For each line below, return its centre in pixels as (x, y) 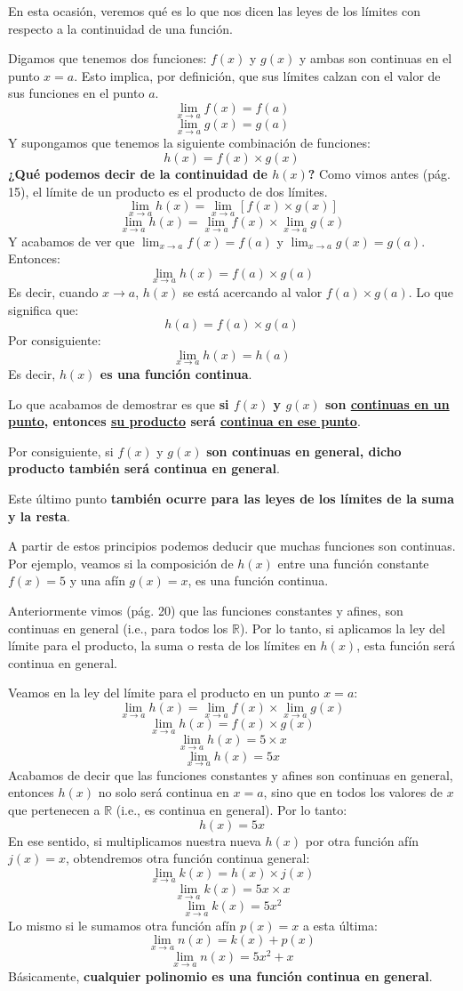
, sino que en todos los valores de (353, 792)
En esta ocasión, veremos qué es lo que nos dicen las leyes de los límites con (214, 11)
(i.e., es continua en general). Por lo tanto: (231, 810)
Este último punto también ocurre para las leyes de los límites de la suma (231, 498)
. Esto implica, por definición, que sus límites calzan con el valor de (257, 75)
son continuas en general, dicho (304, 451)
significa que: (44, 309)
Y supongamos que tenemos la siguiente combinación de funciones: (189, 143)
